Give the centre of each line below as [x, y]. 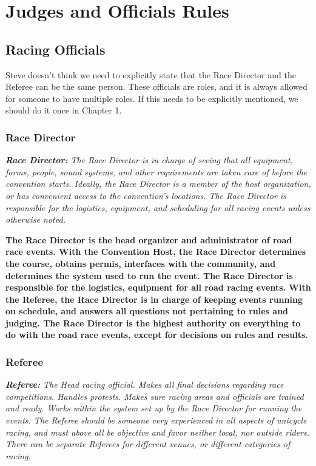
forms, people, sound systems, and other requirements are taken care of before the [156, 171]
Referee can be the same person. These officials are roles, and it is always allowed [156, 86]
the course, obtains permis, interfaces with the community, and [141, 263]
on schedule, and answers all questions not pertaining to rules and [147, 311]
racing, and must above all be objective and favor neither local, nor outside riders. [158, 432]
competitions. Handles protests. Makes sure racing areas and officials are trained [155, 396]
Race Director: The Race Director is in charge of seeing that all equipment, [149, 160]
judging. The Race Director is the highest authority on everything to [153, 322]
